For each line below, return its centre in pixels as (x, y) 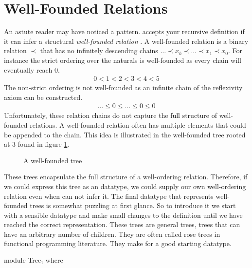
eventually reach (28, 69)
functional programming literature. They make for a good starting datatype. (118, 243)
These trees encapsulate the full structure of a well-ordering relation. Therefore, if (126, 177)
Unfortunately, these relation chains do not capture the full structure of (110, 115)
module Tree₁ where (34, 260)
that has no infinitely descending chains (99, 50)
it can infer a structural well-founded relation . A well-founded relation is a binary (126, 41)
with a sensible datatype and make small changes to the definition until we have (123, 215)
